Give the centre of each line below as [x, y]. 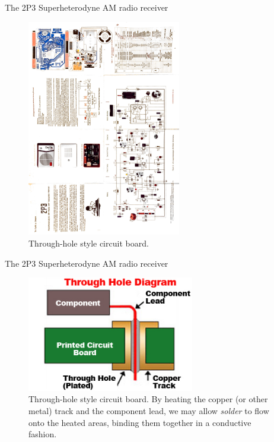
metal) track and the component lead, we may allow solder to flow [149, 410]
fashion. [43, 434]
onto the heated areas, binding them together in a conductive [140, 422]
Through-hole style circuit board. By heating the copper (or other [148, 399]
